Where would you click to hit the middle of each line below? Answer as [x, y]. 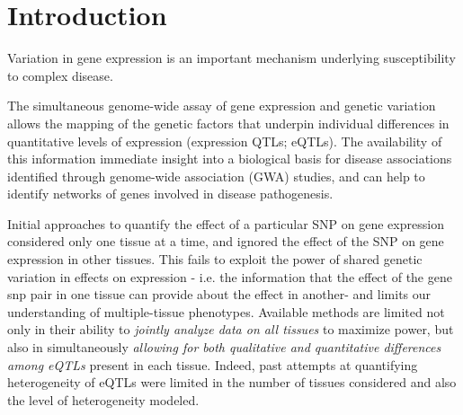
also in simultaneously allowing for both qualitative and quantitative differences [224, 347]
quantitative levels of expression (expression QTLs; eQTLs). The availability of [225, 141]
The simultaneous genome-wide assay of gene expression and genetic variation [222, 106]
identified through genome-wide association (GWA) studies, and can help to [216, 176]
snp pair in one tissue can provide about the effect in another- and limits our [219, 294]
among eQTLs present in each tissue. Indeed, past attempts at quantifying [213, 364]
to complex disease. [60, 75]
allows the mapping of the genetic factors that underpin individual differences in [228, 123]
